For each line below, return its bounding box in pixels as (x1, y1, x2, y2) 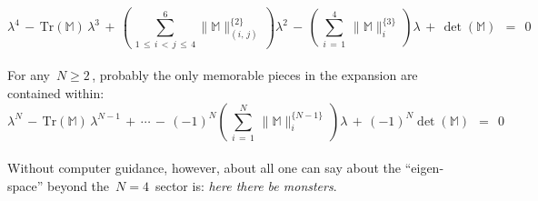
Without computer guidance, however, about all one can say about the (7, 158, 402, 177)
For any (7, 65, 50, 85)
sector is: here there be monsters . (154, 176, 337, 195)
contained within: (7, 83, 105, 102)
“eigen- (404, 158, 444, 177)
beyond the (47, 176, 110, 195)
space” (7, 176, 44, 195)
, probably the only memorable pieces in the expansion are (92, 65, 418, 85)
